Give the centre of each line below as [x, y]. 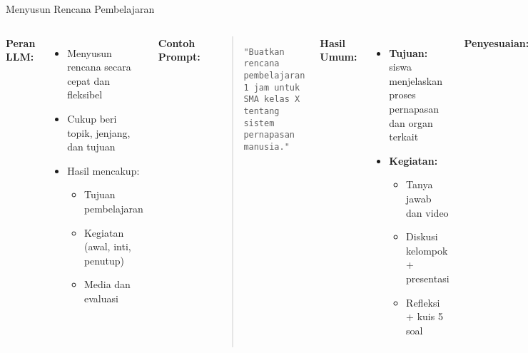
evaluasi [101, 298]
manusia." [266, 147]
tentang [262, 111]
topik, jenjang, [99, 132]
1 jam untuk [272, 87]
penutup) [104, 260]
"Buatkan [264, 52]
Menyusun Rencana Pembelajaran [80, 9]
